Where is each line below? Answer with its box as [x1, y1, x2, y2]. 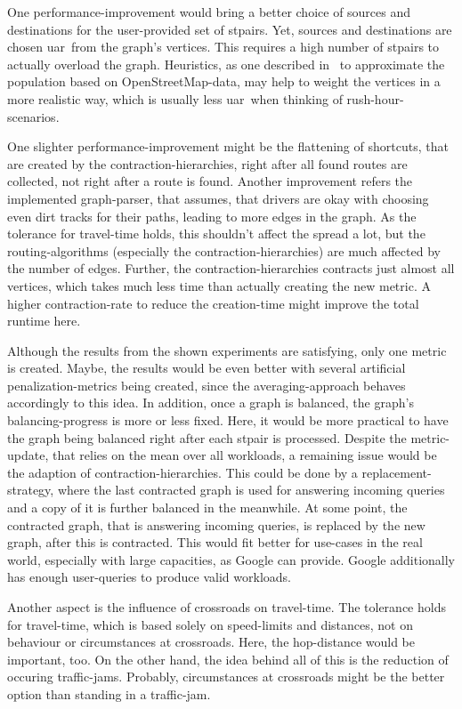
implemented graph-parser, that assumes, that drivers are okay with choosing [7, 189, 429, 207]
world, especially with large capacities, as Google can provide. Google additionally [7, 550, 456, 568]
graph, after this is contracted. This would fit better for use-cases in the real [7, 533, 423, 552]
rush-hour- [346, 89, 404, 108]
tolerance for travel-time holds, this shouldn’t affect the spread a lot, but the [7, 224, 426, 243]
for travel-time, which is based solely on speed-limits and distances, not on [7, 615, 413, 633]
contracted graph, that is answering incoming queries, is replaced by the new [7, 515, 426, 534]
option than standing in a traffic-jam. [7, 684, 211, 703]
